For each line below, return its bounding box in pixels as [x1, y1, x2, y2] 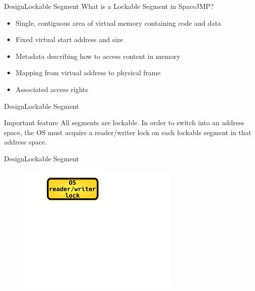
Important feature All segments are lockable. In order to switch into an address [4, 117, 244, 128]
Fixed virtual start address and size [15, 34, 124, 45]
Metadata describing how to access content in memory [15, 50, 180, 61]
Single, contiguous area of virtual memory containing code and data [15, 17, 221, 28]
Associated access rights [15, 84, 88, 94]
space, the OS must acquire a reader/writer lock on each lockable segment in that [4, 127, 252, 137]
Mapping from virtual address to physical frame [15, 67, 161, 78]
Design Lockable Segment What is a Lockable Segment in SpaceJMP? [4, 1, 214, 11]
